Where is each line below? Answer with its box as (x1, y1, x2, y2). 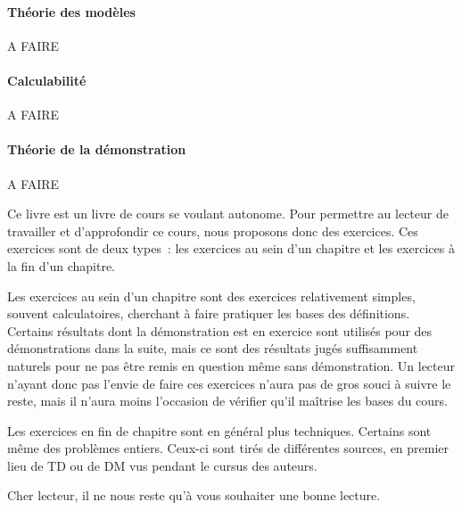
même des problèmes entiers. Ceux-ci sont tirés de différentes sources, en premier (7, 439, 450, 457)
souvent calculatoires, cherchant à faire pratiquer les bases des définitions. (7, 304, 410, 323)
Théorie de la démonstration (7, 140, 186, 159)
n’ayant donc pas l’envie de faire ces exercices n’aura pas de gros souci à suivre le (7, 374, 451, 392)
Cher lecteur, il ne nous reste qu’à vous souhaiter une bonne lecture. (7, 486, 381, 505)
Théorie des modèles (7, 2, 136, 21)
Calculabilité (7, 70, 87, 89)
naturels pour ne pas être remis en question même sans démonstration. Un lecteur (7, 356, 456, 374)
